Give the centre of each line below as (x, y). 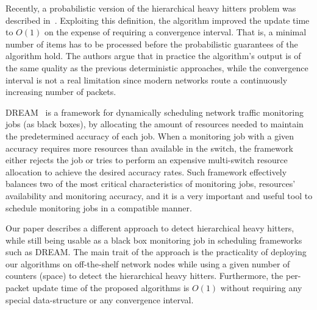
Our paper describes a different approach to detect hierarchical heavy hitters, (150, 228)
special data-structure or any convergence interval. (100, 299)
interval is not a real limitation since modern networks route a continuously (147, 79)
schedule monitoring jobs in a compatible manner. (99, 207)
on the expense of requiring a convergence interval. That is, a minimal (175, 32)
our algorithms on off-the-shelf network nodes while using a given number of (148, 263)
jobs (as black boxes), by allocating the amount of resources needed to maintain (155, 124)
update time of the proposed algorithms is (111, 288)
